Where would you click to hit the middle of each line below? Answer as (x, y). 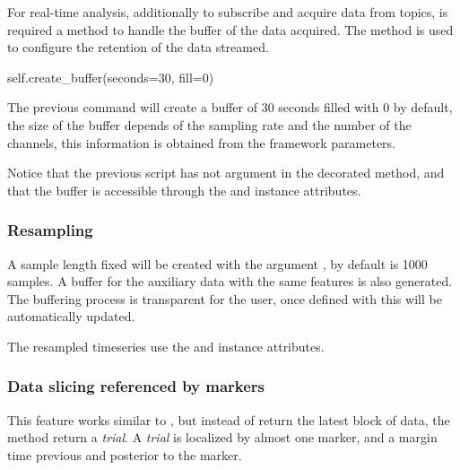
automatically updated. (71, 316)
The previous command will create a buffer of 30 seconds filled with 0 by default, (230, 107)
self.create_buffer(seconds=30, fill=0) (111, 77)
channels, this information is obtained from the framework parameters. (202, 142)
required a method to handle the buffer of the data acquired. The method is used (230, 29)
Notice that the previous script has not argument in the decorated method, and (226, 173)
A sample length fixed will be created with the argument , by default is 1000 (217, 263)
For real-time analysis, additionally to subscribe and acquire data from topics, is (228, 12)
